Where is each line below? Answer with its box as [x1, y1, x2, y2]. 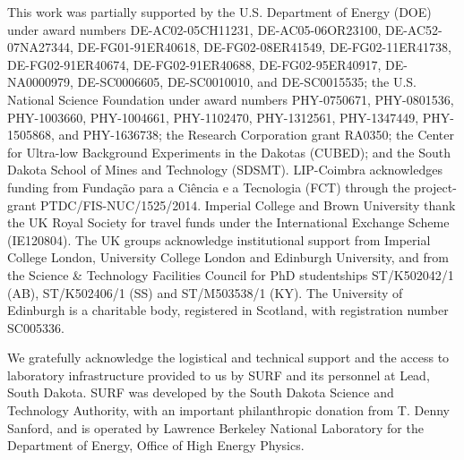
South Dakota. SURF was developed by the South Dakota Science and [7, 383, 394, 402]
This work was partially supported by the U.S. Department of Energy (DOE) [7, 3, 432, 21]
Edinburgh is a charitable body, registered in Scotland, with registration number [7, 301, 449, 319]
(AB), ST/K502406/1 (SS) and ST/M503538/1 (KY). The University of [7, 283, 403, 302]
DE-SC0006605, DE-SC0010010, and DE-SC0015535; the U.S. [77, 72, 417, 91]
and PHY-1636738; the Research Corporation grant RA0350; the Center [58, 125, 455, 144]
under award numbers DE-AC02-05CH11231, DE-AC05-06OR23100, [7, 20, 382, 38]
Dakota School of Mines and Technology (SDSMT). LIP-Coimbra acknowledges [7, 160, 443, 179]
